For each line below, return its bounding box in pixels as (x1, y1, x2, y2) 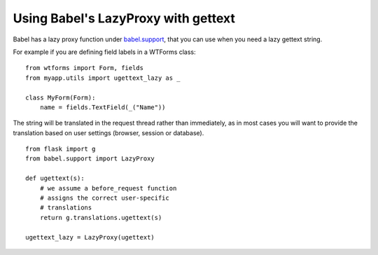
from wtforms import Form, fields (25, 64, 143, 72)
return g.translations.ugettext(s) (39, 214, 162, 221)
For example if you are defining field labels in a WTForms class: (13, 48, 196, 56)
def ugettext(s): (25, 174, 85, 182)
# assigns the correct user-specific (39, 194, 169, 202)
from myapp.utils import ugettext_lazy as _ (25, 74, 181, 82)
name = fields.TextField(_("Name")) (39, 103, 166, 111)
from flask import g (25, 145, 96, 153)
